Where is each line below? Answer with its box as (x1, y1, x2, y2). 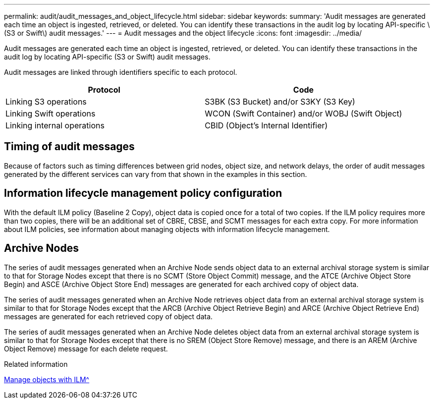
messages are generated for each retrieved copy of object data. (4, 312, 213, 321)
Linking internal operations (5, 120, 105, 130)
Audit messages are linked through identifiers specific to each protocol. (4, 68, 237, 76)
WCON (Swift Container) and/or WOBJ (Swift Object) (205, 109, 402, 118)
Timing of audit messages (4, 140, 135, 153)
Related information (4, 359, 68, 368)
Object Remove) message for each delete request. (4, 344, 168, 353)
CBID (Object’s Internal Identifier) (205, 120, 328, 130)
